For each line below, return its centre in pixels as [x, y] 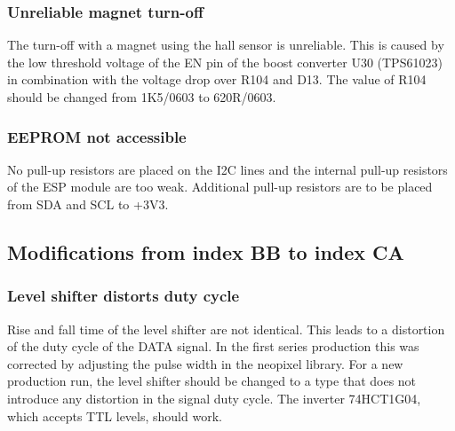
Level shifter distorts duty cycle [124, 296]
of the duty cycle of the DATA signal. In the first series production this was [213, 346]
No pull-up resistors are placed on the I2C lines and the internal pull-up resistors [227, 169]
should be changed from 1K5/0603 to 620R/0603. [142, 97]
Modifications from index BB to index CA [206, 251]
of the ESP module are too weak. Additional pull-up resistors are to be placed [220, 187]
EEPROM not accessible [97, 136]
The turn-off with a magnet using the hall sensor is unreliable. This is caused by [226, 45]
